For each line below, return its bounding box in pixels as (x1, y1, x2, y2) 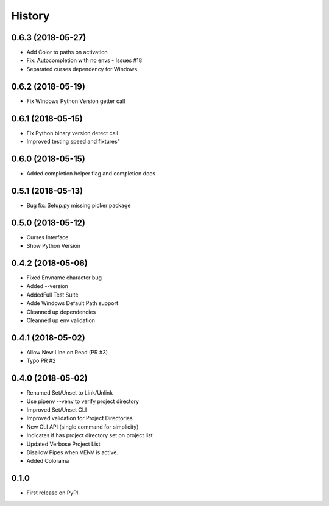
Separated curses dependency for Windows (26, 65, 138, 72)
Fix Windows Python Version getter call (26, 97, 126, 105)
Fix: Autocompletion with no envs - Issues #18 (26, 57, 143, 64)
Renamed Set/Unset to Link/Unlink (26, 389, 113, 396)
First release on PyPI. (26, 489, 80, 496)
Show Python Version (26, 242, 81, 250)
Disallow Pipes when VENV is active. (26, 448, 119, 456)
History (11, 9, 50, 23)
